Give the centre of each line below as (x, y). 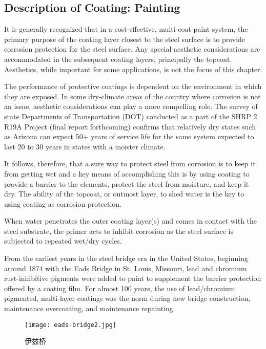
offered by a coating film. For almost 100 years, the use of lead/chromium (120, 288)
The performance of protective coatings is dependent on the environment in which (133, 86)
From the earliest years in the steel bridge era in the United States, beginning (126, 258)
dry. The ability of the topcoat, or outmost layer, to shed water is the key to (124, 194)
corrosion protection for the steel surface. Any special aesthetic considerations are (132, 49)
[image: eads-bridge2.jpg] (70, 325)
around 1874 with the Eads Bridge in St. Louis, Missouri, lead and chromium (126, 268)
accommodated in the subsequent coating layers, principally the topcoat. (118, 59)
